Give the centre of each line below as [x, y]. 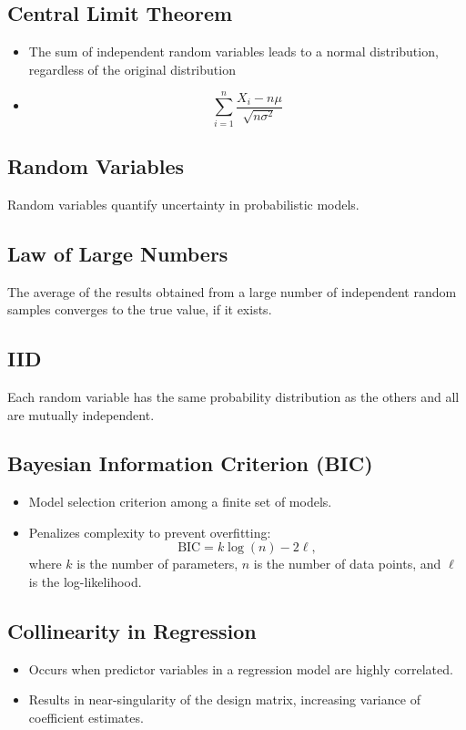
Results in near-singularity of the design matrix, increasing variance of [224, 699]
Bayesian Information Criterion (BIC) [190, 463]
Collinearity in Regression [132, 631]
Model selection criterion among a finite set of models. [180, 502]
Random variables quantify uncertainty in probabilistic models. [183, 204]
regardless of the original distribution [132, 69]
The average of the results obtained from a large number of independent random [232, 291]
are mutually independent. [81, 414]
